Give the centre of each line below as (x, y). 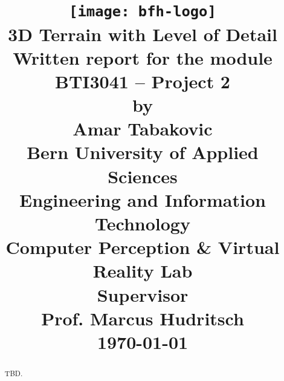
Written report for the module (143, 57)
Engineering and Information (143, 199)
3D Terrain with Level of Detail (143, 34)
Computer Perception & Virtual (143, 247)
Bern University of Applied (143, 152)
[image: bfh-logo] (143, 12)
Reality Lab (143, 271)
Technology (143, 223)
